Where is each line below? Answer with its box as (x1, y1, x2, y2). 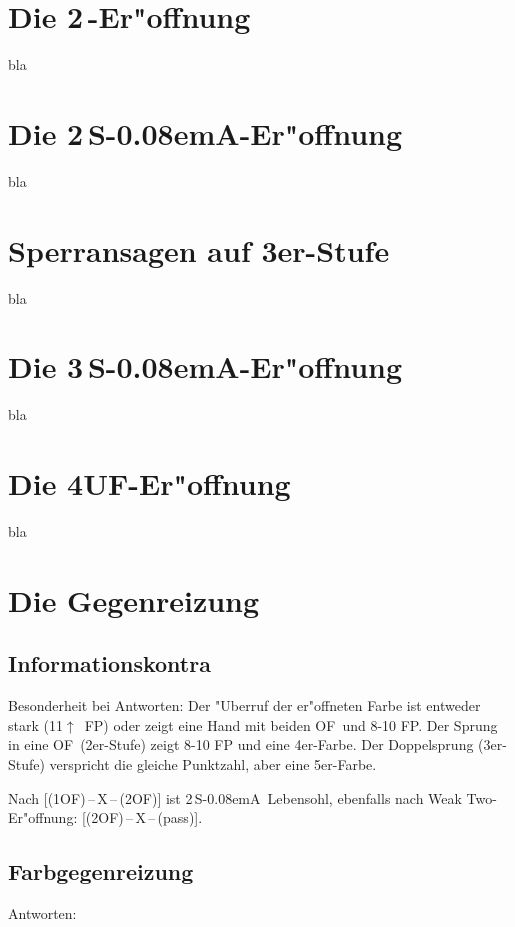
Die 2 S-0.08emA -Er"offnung (8, 112, 403, 153)
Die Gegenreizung (8, 579, 260, 620)
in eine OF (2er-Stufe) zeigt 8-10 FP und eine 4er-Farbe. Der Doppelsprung (8, 734, 474, 755)
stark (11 (8, 714, 63, 735)
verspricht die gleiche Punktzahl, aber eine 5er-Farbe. (49, 753, 377, 774)
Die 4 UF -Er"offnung (8, 463, 291, 504)
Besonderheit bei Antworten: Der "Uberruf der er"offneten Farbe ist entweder (8, 695, 481, 716)
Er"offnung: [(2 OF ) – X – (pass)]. (8, 807, 203, 828)
